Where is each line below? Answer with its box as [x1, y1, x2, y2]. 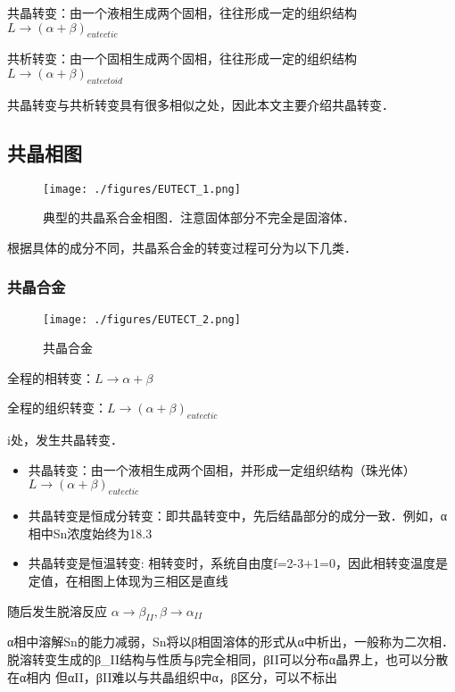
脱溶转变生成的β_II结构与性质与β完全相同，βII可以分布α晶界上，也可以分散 [7, 650, 449, 669]
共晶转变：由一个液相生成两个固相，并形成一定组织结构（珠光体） [28, 460, 416, 479]
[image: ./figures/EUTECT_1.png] [43, 182, 241, 196]
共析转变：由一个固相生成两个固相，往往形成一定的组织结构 [7, 49, 357, 68]
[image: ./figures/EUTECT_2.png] [43, 313, 241, 326]
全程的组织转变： [7, 398, 107, 417]
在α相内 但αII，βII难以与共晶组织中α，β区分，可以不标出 [7, 667, 337, 686]
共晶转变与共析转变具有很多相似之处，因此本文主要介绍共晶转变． [7, 95, 394, 113]
